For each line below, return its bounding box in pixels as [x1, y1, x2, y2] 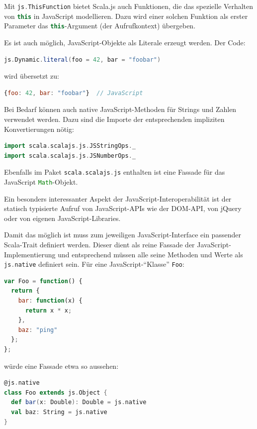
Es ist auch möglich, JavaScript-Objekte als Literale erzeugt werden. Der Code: [4, 37, 246, 47]
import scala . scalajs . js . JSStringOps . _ [4, 142, 136, 150]
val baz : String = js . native [11, 408, 107, 416]
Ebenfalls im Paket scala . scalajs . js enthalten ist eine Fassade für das [4, 167, 225, 177]
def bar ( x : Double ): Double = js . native [11, 399, 147, 406]
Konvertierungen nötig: [4, 123, 74, 134]
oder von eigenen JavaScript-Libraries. [4, 213, 121, 223]
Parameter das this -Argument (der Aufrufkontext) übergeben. [4, 20, 196, 31]
